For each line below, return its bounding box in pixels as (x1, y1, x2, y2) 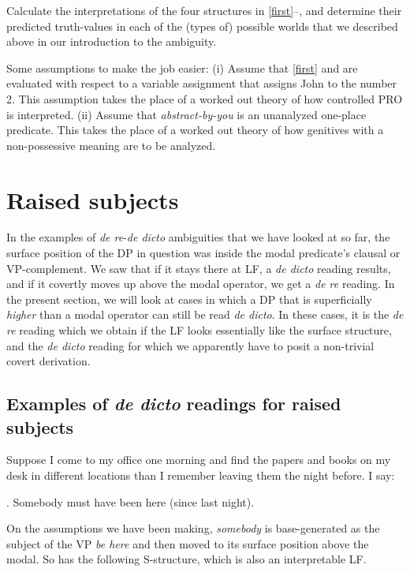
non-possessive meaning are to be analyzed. (6, 136, 216, 153)
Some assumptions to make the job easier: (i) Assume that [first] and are (6, 59, 358, 76)
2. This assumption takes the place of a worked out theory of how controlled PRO (6, 90, 403, 107)
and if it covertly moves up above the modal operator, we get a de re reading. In (6, 275, 395, 292)
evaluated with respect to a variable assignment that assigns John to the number (6, 75, 397, 92)
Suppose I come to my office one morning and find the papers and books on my (6, 451, 391, 468)
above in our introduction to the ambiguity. (6, 33, 217, 50)
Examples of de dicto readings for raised (6, 391, 341, 416)
